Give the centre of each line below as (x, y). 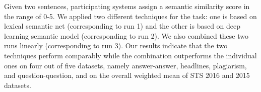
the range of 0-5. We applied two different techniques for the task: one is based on (130, 16)
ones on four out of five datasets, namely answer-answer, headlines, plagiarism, (125, 65)
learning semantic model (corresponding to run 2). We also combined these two (126, 35)
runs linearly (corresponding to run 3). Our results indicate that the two (116, 45)
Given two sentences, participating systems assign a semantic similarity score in (127, 6)
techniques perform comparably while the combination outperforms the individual (130, 55)
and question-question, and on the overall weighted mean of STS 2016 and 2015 (127, 75)
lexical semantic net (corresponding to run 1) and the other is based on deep (122, 26)
